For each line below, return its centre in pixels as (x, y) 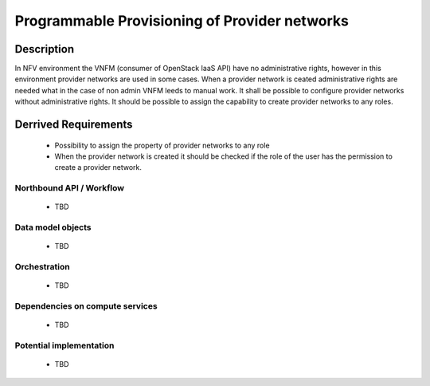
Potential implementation (64, 345)
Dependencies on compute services (86, 306)
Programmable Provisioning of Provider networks (182, 21)
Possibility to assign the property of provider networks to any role (162, 145)
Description (45, 49)
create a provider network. (98, 167)
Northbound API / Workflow (70, 188)
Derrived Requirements (74, 125)
